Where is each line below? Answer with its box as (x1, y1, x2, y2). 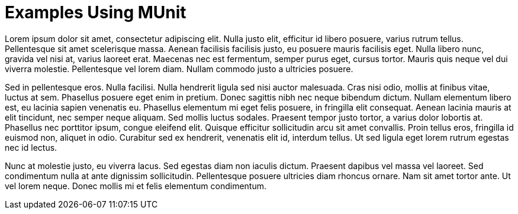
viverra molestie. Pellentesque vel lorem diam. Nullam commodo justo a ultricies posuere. (5, 63, 353, 74)
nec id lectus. (5, 142, 57, 153)
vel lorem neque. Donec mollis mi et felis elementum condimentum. (5, 180, 266, 191)
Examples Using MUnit (5, 2, 186, 22)
